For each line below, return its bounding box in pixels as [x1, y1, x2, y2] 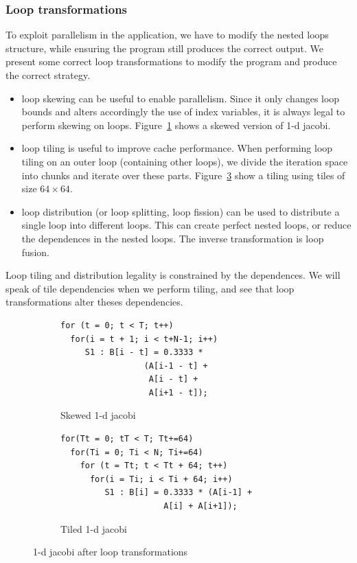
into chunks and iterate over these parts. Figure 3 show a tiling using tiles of [21, 168, 345, 182]
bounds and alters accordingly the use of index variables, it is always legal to [21, 104, 345, 119]
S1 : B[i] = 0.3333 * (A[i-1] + [104, 487, 253, 498]
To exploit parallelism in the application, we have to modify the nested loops [5, 27, 329, 42]
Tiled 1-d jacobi [60, 521, 127, 536]
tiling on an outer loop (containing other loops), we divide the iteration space [21, 154, 348, 168]
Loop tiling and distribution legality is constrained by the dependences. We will [5, 268, 341, 282]
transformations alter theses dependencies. [5, 295, 183, 309]
